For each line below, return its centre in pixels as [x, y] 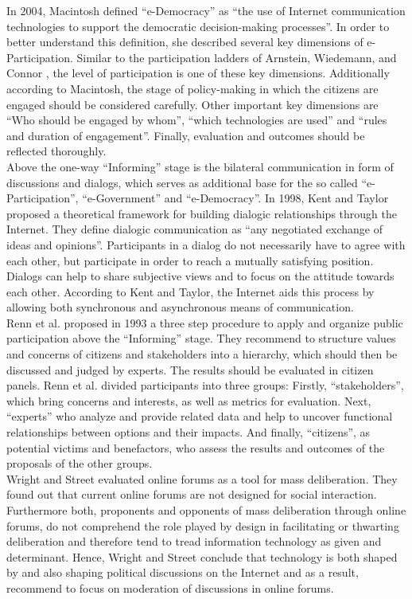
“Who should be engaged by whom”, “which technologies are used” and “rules [197, 120]
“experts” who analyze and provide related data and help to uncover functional [200, 416]
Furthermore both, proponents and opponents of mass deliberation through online [206, 510]
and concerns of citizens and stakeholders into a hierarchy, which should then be [202, 354]
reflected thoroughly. [56, 151]
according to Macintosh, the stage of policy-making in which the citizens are [192, 88]
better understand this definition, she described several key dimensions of [185, 42]
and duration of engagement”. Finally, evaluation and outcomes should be [186, 135]
